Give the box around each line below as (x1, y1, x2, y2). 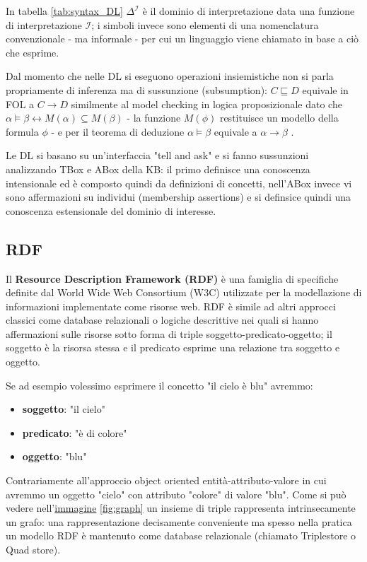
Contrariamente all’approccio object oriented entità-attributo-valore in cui (6, 473, 327, 488)
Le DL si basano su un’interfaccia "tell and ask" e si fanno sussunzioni (6, 148, 309, 163)
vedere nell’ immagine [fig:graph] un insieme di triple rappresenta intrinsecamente (6, 500, 356, 515)
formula (6, 124, 39, 139)
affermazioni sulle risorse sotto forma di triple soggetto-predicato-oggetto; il (6, 326, 332, 341)
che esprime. (6, 45, 59, 59)
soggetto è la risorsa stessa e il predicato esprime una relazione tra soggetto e (6, 340, 340, 355)
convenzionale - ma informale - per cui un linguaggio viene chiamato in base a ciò (6, 31, 359, 46)
